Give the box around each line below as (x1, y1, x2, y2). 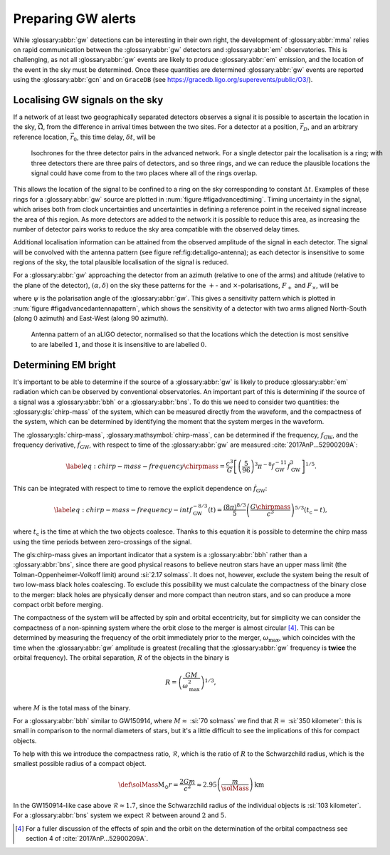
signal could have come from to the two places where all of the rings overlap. (31, 168, 258, 177)
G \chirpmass (250, 502, 291, 511)
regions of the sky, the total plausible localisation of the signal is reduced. (13, 258, 229, 266)
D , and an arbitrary (303, 123, 359, 133)
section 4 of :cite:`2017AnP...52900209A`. (26, 834, 149, 843)
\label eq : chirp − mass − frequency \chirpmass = (65, 462, 226, 470)
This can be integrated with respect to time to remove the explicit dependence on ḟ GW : (13, 484, 268, 494)
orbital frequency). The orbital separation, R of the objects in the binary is (13, 653, 230, 662)
